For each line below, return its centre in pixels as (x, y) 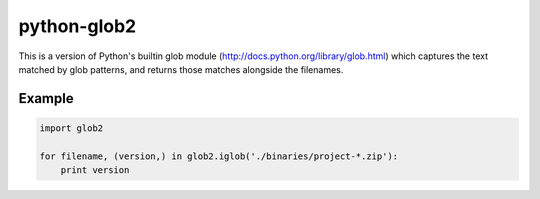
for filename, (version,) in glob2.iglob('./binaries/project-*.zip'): (219, 156)
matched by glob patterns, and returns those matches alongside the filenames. (181, 69)
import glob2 (71, 128)
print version (95, 170)
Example (46, 98)
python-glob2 (77, 26)
